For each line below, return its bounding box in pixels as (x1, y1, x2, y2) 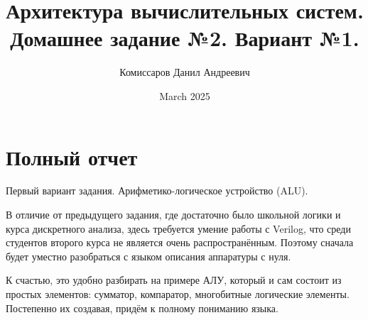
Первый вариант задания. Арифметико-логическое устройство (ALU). (6, 183, 308, 198)
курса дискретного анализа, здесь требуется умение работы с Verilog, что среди (6, 221, 351, 236)
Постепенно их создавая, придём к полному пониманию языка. (6, 300, 278, 315)
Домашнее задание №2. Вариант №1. (10, 23, 359, 53)
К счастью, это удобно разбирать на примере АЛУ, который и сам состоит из (6, 272, 342, 287)
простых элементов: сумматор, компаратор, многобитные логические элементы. (6, 287, 350, 301)
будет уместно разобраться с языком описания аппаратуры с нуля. (6, 248, 291, 263)
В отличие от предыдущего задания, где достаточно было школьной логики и (6, 207, 341, 222)
